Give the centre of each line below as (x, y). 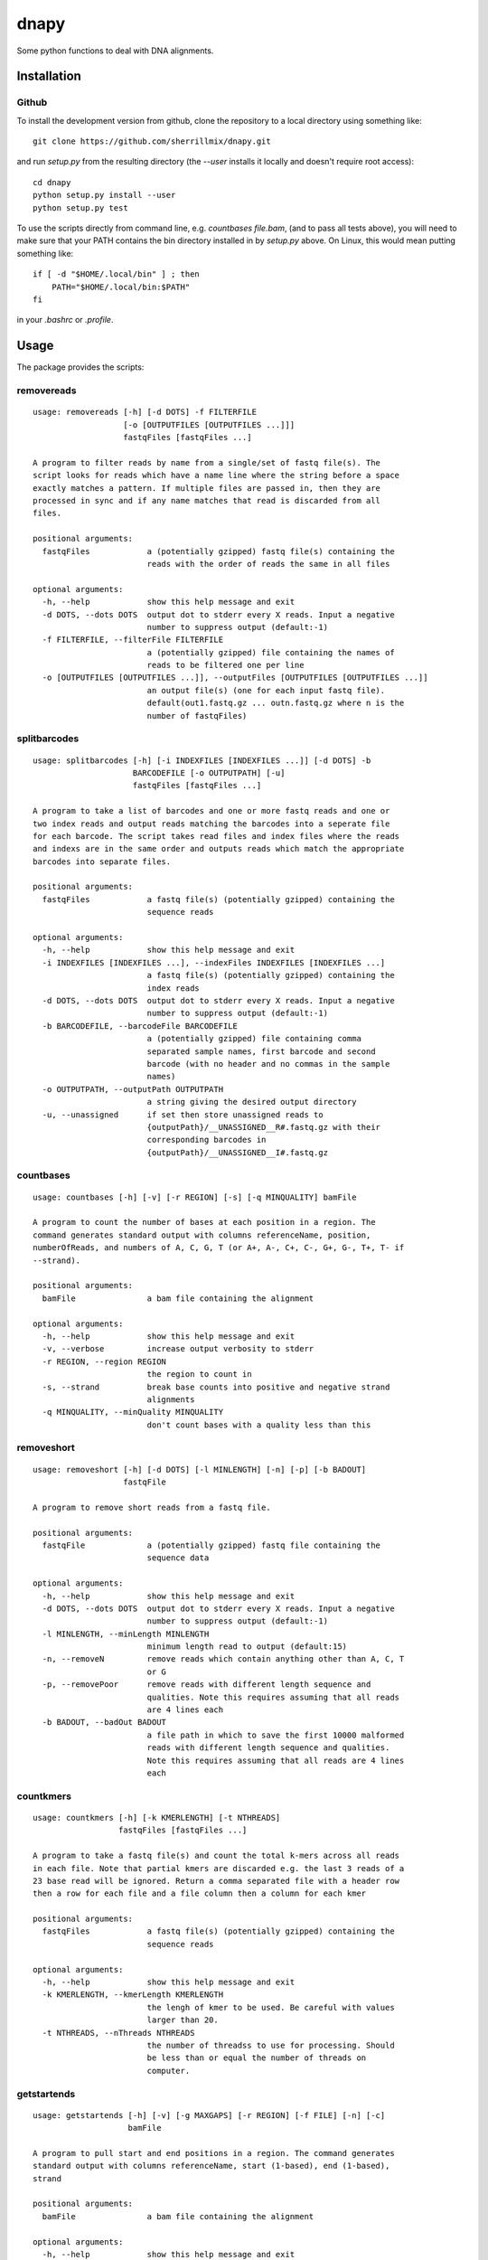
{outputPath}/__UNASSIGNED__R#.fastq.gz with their (264, 1127)
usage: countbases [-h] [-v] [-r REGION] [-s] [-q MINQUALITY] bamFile (195, 1197)
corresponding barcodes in (206, 1140)
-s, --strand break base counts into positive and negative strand (216, 1387)
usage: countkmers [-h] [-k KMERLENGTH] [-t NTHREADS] (157, 1817)
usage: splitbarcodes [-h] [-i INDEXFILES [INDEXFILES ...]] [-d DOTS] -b (202, 760)
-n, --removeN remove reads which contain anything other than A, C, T (223, 1659)
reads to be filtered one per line (225, 665)
